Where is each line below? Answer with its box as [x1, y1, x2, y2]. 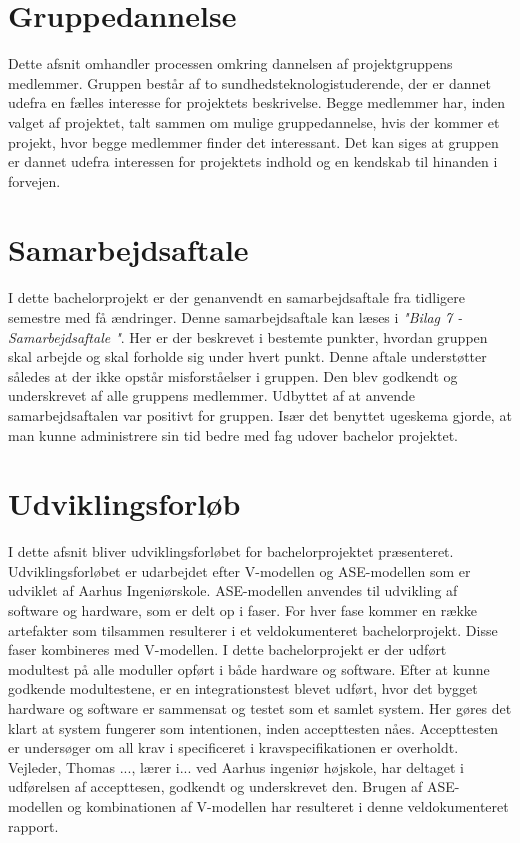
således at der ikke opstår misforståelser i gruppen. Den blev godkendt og [8, 365, 458, 386]
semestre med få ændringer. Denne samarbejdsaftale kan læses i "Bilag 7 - [8, 307, 463, 327]
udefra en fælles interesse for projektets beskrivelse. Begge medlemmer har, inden [8, 92, 506, 113]
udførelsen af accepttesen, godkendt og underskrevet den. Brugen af [8, 776, 423, 797]
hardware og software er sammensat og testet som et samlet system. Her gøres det [8, 698, 512, 719]
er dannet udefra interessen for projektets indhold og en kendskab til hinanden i [8, 151, 498, 172]
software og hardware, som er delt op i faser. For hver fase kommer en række [8, 600, 478, 621]
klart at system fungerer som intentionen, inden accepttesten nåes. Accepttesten [8, 717, 499, 738]
